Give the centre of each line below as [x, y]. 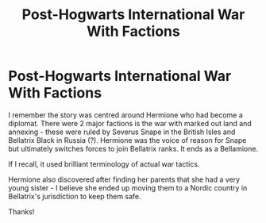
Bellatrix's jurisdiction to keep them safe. [75, 196]
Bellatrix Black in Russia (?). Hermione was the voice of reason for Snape [127, 140]
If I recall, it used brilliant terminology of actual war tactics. [104, 163]
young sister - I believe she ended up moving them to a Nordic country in [128, 187]
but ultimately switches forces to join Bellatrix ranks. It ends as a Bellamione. [133, 148]
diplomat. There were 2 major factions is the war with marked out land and [130, 123]
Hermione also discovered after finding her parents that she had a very [124, 179]
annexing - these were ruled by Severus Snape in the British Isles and [122, 132]
